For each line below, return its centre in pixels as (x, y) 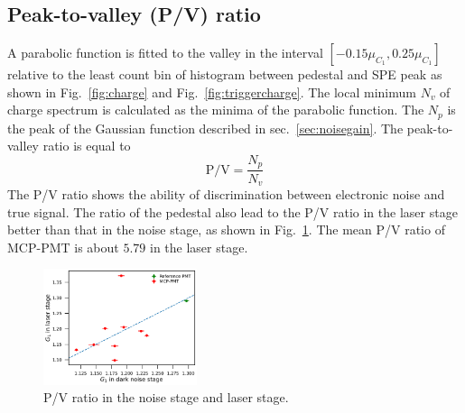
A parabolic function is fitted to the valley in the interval (165, 53)
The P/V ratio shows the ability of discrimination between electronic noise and (226, 193)
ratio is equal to (87, 146)
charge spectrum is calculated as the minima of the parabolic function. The (216, 110)
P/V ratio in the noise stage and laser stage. (166, 397)
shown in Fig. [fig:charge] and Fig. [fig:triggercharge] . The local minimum (212, 92)
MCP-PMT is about (63, 247)
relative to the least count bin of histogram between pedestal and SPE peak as (225, 74)
